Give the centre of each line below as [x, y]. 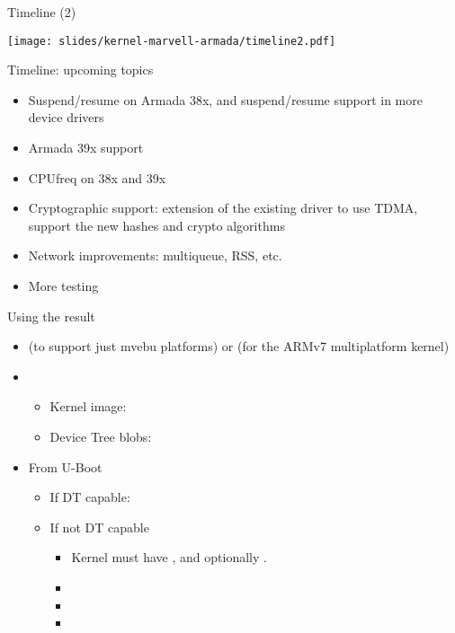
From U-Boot [65, 466]
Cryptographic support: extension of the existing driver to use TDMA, [223, 208]
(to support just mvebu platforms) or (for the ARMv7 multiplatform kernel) [239, 346]
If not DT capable [99, 527]
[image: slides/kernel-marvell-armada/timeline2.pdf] [172, 41]
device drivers [66, 117]
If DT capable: [90, 497]
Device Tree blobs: [101, 436]
